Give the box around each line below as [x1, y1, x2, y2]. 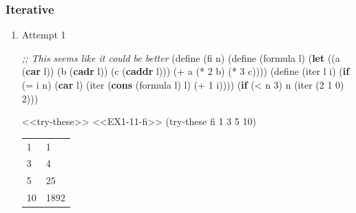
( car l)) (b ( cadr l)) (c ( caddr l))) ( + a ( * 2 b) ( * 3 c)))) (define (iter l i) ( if [21, 64, 350, 78]
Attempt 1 [21, 27, 66, 42]
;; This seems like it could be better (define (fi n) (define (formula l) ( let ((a [21, 50, 340, 65]
